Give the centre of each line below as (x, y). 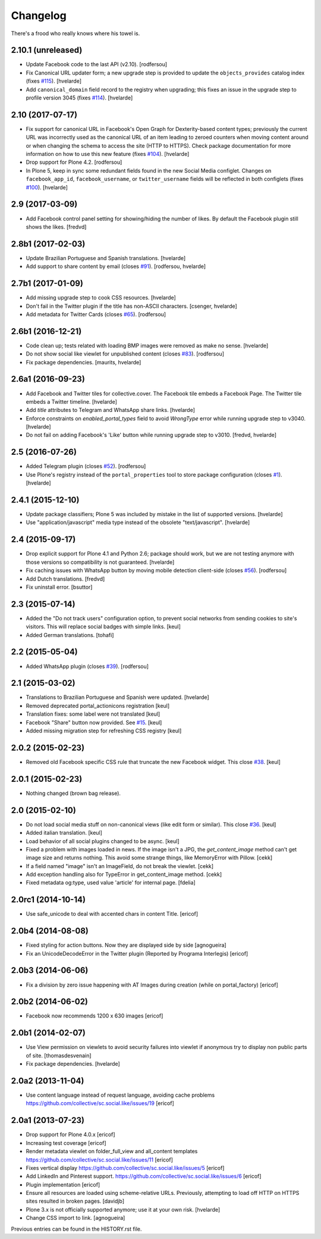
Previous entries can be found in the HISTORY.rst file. (76, 1229)
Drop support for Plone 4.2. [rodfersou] (74, 162)
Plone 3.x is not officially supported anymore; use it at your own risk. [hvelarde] (123, 1209)
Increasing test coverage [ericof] (66, 1143)
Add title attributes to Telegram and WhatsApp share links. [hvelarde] (111, 410)
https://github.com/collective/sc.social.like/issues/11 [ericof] (100, 1160)
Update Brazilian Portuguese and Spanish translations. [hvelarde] (106, 258)
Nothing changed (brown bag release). (73, 793)
